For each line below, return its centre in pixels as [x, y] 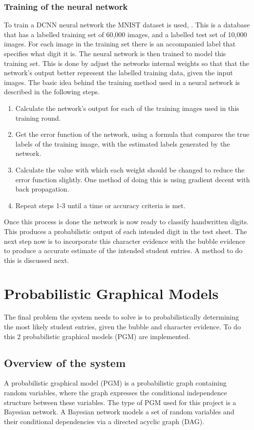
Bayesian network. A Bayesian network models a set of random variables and [119, 412]
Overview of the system [65, 362]
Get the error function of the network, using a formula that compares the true [132, 134]
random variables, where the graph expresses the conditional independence [116, 392]
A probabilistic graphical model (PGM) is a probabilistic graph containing [115, 383]
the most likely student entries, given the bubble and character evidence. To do [122, 326]
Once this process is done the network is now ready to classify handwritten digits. [126, 222]
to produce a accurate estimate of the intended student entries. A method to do [123, 250]
